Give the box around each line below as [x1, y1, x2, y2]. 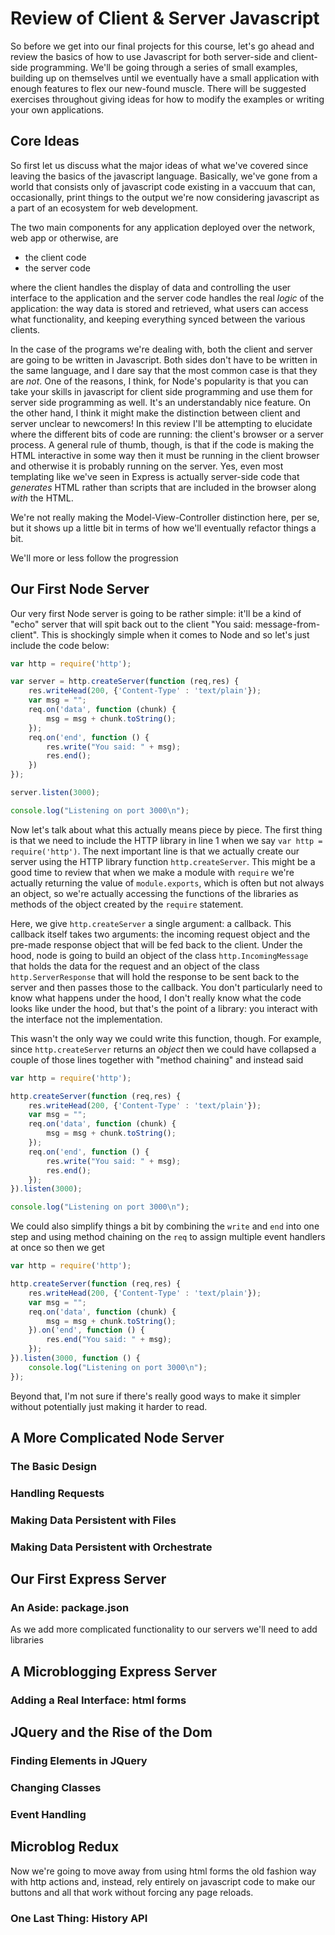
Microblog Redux [10, 1838, 120, 1856]
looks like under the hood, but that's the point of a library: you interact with [10, 1002, 318, 1014]
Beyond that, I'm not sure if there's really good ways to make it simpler [10, 1390, 302, 1402]
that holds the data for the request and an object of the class [10, 960, 260, 972]
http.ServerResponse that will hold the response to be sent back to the [10, 970, 300, 982]
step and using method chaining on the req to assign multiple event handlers [10, 1231, 326, 1243]
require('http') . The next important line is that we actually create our [10, 845, 300, 857]
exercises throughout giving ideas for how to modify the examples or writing [10, 93, 325, 105]
